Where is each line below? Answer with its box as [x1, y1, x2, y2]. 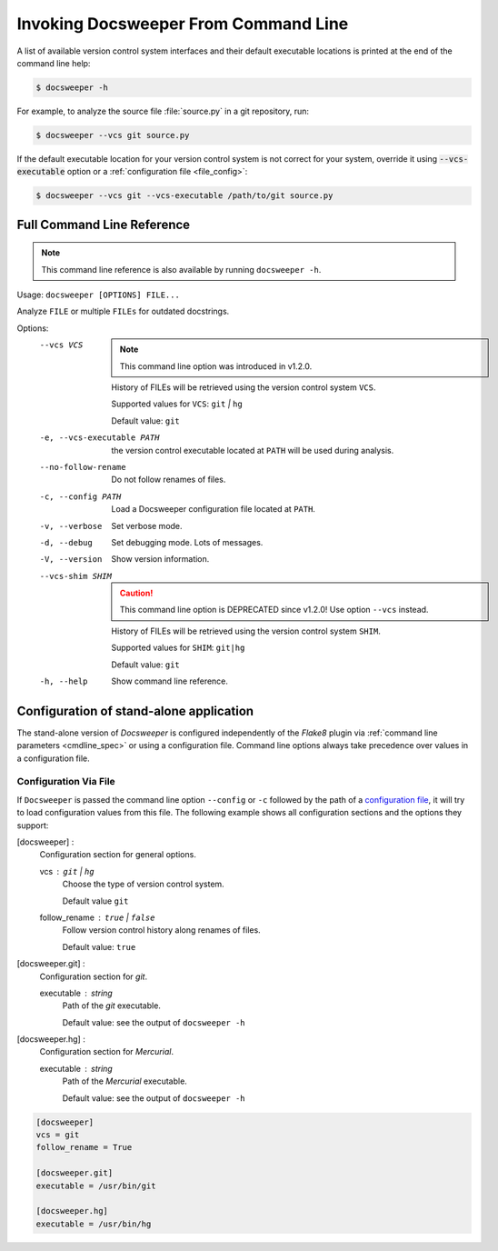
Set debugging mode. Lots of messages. [111, 536, 264, 547]
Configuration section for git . [39, 971, 148, 982]
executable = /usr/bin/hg [35, 1218, 152, 1229]
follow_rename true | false [39, 912, 155, 923]
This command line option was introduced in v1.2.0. [119, 360, 313, 372]
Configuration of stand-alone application [16, 703, 254, 718]
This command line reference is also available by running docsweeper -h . [41, 264, 322, 275]
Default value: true [62, 941, 136, 952]
